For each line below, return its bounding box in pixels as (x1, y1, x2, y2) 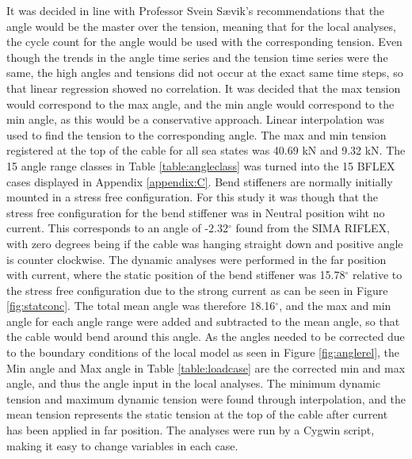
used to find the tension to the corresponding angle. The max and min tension (6, 126, 387, 143)
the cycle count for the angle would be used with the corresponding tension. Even (6, 33, 402, 50)
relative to (352, 266, 402, 283)
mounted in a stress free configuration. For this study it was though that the (6, 189, 379, 205)
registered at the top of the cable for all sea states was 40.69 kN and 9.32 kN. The (6, 142, 406, 159)
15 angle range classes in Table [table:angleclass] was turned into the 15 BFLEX (6, 157, 395, 174)
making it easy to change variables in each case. (6, 437, 238, 453)
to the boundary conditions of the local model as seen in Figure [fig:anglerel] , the (6, 344, 400, 361)
